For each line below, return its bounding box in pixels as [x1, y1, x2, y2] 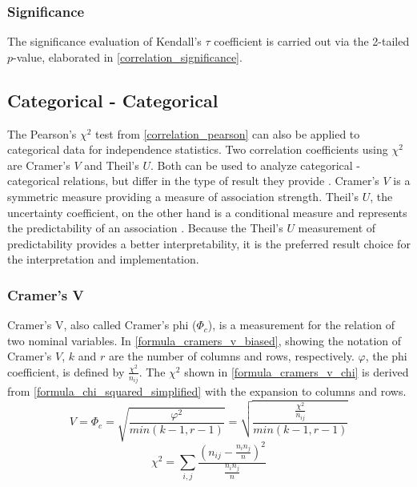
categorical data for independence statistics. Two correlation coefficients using [7, 141, 388, 158]
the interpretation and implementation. [7, 251, 199, 268]
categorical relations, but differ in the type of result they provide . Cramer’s [7, 172, 379, 189]
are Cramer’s [7, 156, 70, 173]
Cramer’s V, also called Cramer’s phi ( [7, 316, 197, 333]
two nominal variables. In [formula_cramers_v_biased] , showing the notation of [7, 332, 402, 348]
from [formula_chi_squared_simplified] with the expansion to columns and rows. [7, 383, 407, 400]
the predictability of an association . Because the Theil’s [7, 219, 283, 236]
